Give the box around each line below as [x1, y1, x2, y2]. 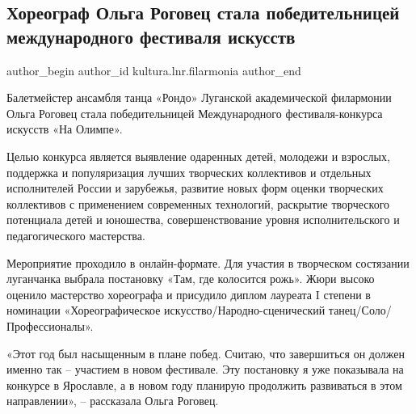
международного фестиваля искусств [6, 23, 296, 49]
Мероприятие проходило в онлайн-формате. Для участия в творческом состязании [6, 254, 410, 271]
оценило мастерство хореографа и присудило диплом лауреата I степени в [6, 285, 371, 302]
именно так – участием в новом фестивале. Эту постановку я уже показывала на [6, 361, 404, 378]
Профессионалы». [6, 317, 94, 334]
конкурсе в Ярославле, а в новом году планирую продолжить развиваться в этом [6, 376, 402, 393]
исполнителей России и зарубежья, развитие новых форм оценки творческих [6, 180, 384, 196]
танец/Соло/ [328, 302, 392, 319]
